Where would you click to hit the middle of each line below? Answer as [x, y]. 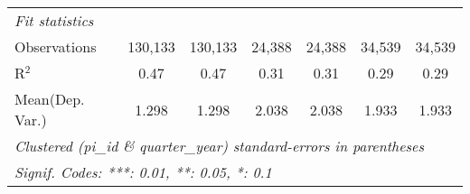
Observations [56, 46]
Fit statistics [54, 20]
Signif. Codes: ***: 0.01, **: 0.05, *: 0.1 [143, 172]
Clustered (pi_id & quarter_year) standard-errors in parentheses [220, 146]
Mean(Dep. [50, 99]
